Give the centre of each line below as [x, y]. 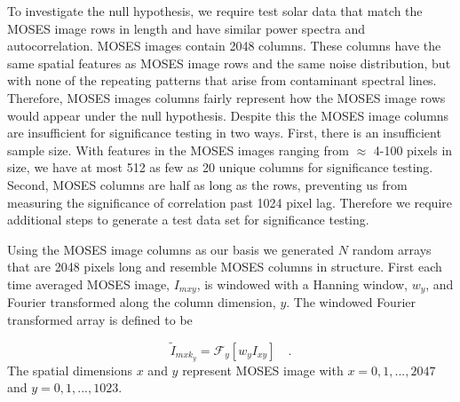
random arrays [392, 249]
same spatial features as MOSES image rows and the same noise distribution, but [229, 63]
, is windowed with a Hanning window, [302, 284]
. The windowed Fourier [351, 302]
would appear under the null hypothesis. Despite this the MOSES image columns [228, 115]
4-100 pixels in [413, 150]
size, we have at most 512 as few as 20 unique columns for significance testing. [220, 167]
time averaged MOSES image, [89, 284]
